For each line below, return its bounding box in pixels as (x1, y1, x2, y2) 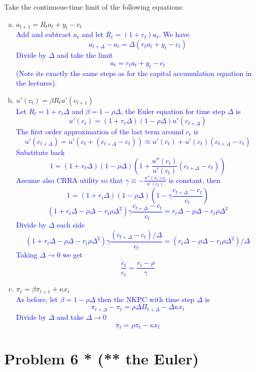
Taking (16, 249, 38, 260)
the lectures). (16, 78, 57, 88)
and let (82, 29, 103, 40)
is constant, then (169, 174, 221, 185)
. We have (159, 29, 190, 40)
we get (62, 249, 83, 260)
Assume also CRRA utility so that (16, 174, 123, 185)
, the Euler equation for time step (121, 105, 226, 116)
